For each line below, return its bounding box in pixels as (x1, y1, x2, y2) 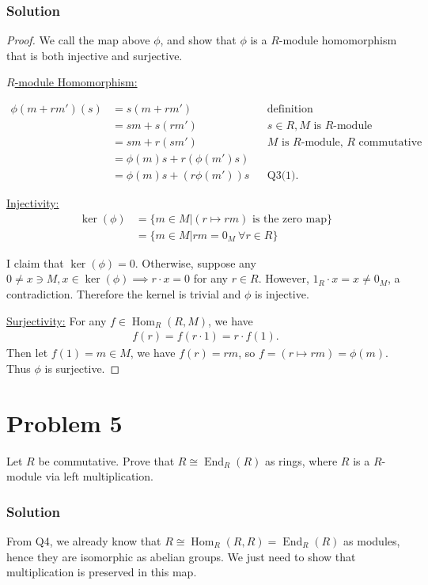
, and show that (160, 32, 237, 48)
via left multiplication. (45, 468, 153, 484)
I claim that (6, 254, 64, 271)
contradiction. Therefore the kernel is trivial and (6, 286, 241, 302)
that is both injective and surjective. (6, 47, 183, 63)
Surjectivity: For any (6, 312, 107, 329)
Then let (6, 344, 48, 361)
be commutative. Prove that (38, 452, 175, 469)
